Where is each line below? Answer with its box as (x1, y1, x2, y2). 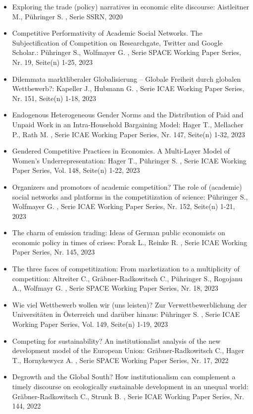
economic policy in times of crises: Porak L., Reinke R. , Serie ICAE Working (12, 237, 248, 247)
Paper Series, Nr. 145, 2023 (12, 247, 95, 257)
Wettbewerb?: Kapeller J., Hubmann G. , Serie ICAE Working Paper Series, (12, 83, 245, 94)
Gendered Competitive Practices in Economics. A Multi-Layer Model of (12, 146, 230, 156)
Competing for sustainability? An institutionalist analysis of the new (12, 335, 221, 346)
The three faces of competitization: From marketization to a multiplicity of (12, 263, 240, 274)
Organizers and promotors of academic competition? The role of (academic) (12, 181, 242, 192)
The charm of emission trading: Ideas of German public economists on (12, 227, 225, 238)
